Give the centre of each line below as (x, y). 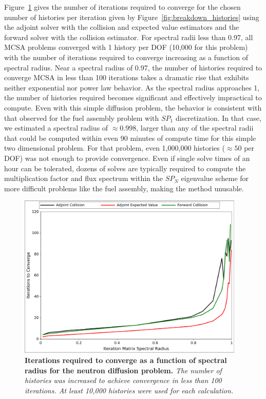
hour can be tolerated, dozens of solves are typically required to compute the (125, 168)
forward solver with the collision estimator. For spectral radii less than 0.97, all (129, 37)
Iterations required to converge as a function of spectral (126, 360)
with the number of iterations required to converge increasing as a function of (126, 57)
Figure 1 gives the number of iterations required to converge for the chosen (122, 7)
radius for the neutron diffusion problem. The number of (123, 370)
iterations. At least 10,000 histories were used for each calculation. (129, 390)
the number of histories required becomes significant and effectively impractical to (133, 97)
